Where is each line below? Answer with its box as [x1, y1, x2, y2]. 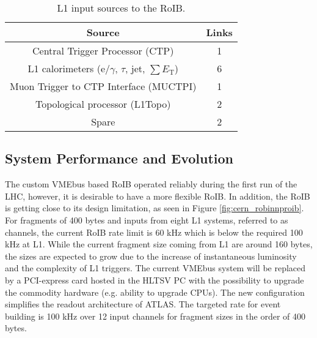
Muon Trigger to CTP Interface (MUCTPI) [10, 79, 197, 93]
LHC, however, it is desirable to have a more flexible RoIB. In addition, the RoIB [5, 189, 310, 202]
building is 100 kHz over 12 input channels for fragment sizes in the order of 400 [5, 309, 306, 322]
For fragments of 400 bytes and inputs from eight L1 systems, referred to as [5, 213, 288, 226]
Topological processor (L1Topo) [35, 97, 171, 111]
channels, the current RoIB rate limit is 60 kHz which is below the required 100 [5, 225, 303, 238]
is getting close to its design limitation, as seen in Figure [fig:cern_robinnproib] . [5, 201, 304, 214]
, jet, [125, 61, 145, 75]
